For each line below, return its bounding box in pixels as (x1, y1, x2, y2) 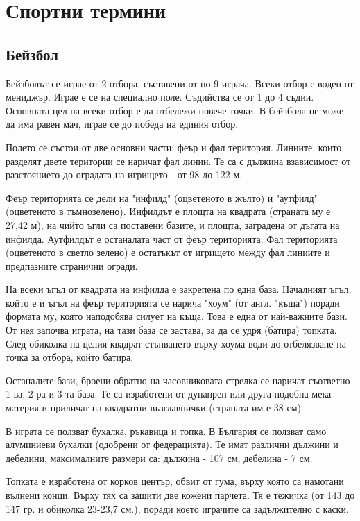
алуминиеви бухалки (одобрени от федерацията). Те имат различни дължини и (6, 437, 338, 452)
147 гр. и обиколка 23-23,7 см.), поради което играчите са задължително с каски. (6, 501, 349, 515)
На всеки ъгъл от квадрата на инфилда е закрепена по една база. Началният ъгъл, (6, 282, 352, 296)
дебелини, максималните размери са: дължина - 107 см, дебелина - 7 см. (6, 450, 313, 465)
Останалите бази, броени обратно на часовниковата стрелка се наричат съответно (6, 373, 350, 387)
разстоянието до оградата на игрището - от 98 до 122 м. (6, 167, 243, 182)
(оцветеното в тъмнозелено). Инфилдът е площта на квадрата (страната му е (6, 204, 331, 219)
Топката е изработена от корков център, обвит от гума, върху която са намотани (6, 474, 344, 488)
